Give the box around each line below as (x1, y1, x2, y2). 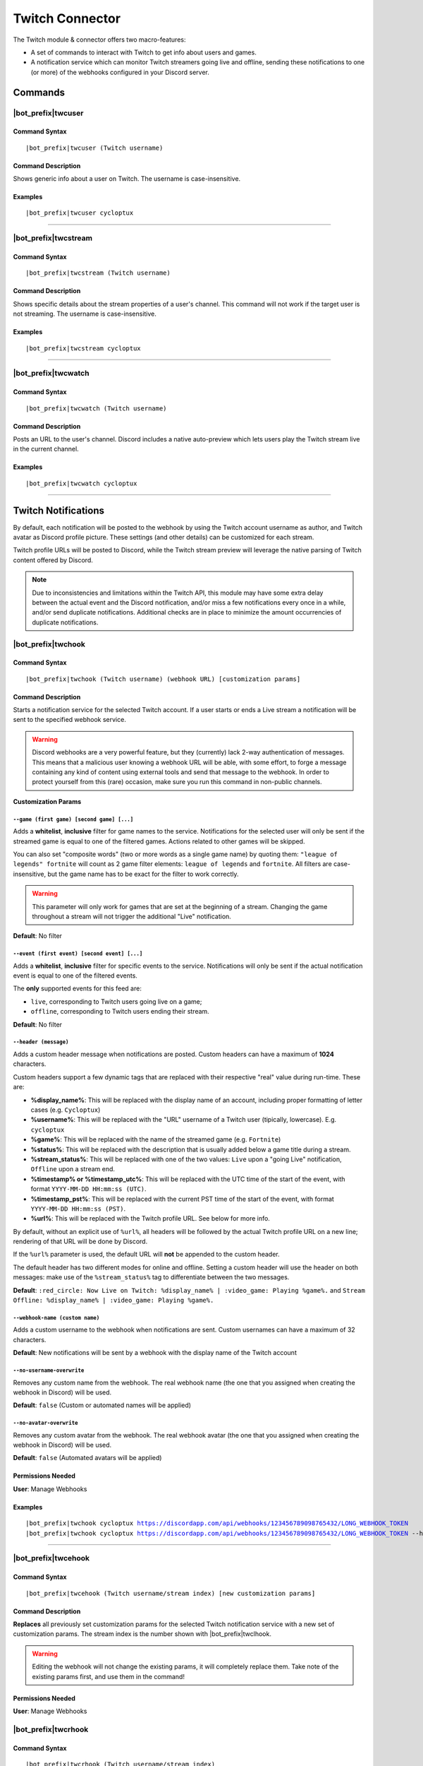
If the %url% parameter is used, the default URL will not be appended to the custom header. (13, 1250, 280, 1259)
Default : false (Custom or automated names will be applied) (13, 1401, 192, 1409)
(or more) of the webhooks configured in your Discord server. (30, 68, 209, 76)
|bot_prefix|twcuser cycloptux (25, 209, 134, 217)
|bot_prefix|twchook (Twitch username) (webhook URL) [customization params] (25, 675, 301, 683)
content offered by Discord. (13, 555, 93, 564)
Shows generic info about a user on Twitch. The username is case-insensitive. (13, 174, 241, 183)
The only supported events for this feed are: (13, 984, 142, 992)
